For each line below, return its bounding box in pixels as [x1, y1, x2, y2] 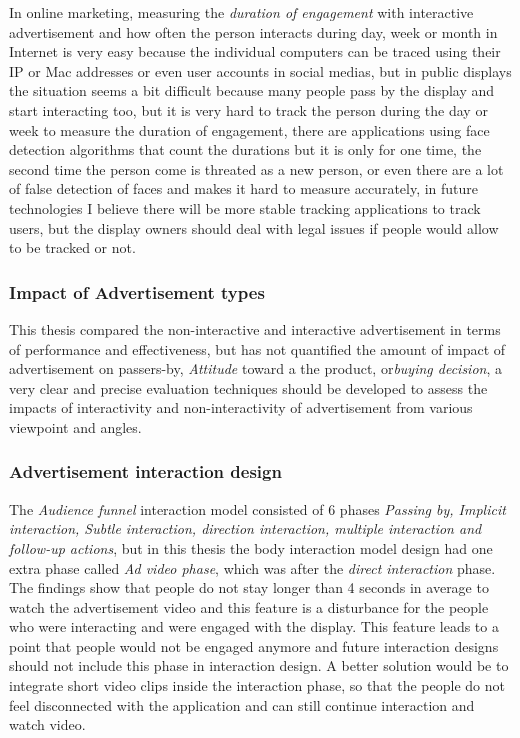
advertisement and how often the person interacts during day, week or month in [9, 21, 498, 42]
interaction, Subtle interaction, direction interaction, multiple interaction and [9, 518, 482, 539]
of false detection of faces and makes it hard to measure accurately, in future [9, 178, 479, 199]
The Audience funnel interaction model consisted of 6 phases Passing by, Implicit [9, 498, 506, 519]
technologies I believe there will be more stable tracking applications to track [9, 197, 481, 218]
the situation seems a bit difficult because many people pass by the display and [9, 80, 495, 101]
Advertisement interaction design [9, 459, 282, 484]
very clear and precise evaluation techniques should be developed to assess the [9, 377, 488, 398]
